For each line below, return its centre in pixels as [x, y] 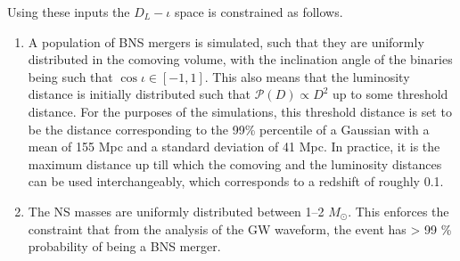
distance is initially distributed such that [140, 94]
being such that [70, 76]
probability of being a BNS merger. [124, 246]
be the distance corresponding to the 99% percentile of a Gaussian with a [229, 129]
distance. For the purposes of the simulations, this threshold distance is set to [240, 111]
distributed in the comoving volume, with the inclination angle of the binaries [240, 59]
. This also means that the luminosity [307, 76]
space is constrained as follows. [259, 12]
